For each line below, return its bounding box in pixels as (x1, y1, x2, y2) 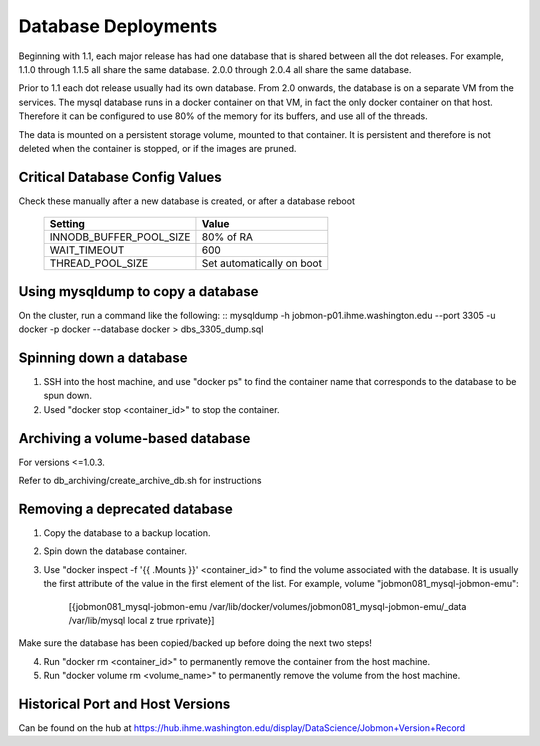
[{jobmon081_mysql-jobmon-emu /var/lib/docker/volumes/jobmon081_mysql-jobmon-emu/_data (68, 600, 467, 612)
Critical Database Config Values (18, 168, 222, 185)
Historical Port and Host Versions (18, 695, 231, 712)
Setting (49, 217, 85, 231)
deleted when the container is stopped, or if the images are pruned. (18, 142, 297, 154)
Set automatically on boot (201, 256, 322, 270)
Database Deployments (18, 15, 218, 37)
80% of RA (201, 230, 254, 244)
